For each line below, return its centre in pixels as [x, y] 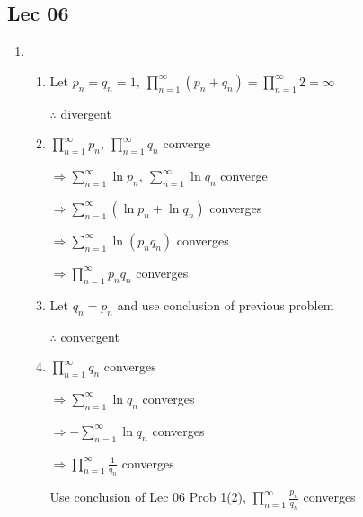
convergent [90, 336]
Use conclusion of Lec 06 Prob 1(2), [148, 497]
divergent [86, 113]
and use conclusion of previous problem [226, 304]
